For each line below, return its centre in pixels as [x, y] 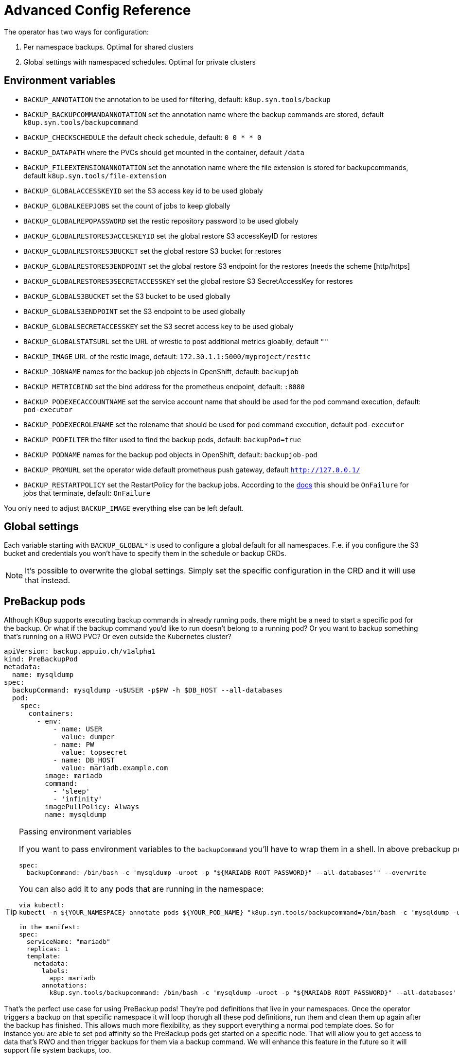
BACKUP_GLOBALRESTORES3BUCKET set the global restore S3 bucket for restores [152, 251]
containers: [51, 714]
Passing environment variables [75, 832]
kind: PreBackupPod [41, 659]
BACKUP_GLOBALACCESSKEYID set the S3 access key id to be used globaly [143, 191]
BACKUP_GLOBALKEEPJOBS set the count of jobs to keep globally [127, 206]
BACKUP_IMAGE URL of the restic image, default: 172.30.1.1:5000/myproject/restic [167, 356]
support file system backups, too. [58, 1050]
